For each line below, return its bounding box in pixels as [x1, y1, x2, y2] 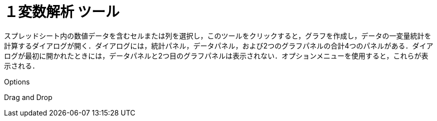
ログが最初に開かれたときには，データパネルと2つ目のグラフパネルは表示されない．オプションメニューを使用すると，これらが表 [4, 51, 428, 60]
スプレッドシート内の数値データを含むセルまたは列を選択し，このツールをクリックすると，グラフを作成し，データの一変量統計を [4, 31, 431, 40]
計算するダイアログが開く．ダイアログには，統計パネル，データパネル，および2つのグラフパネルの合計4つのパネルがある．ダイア [4, 41, 433, 50]
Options [4, 77, 30, 86]
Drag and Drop [4, 92, 53, 101]
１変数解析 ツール [4, 3, 120, 20]
